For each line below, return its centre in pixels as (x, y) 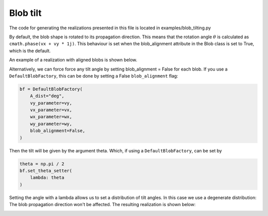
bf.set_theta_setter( (46, 171)
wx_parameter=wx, (51, 117)
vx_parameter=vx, (51, 110)
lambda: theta (47, 178)
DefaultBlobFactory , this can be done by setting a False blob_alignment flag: (94, 76)
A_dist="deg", (47, 96)
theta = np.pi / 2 (42, 164)
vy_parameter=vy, (51, 103)
